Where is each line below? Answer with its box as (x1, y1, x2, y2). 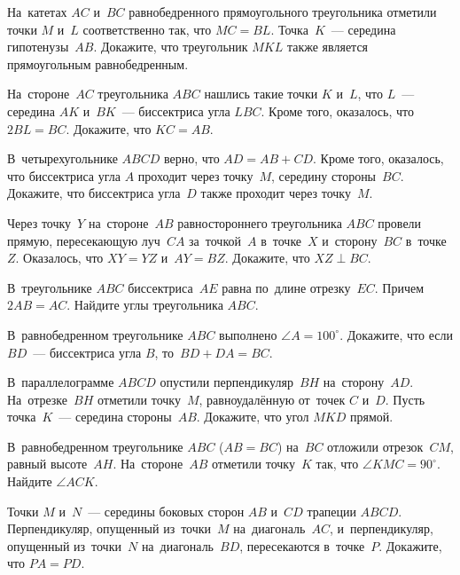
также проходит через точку (200, 184, 351, 202)
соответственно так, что (82, 20, 212, 38)
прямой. (349, 407, 394, 426)
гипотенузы (7, 37, 69, 56)
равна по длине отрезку (222, 278, 351, 296)
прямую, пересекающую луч (7, 231, 160, 249)
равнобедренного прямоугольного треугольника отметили (129, 3, 437, 20)
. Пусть (385, 390, 425, 408)
